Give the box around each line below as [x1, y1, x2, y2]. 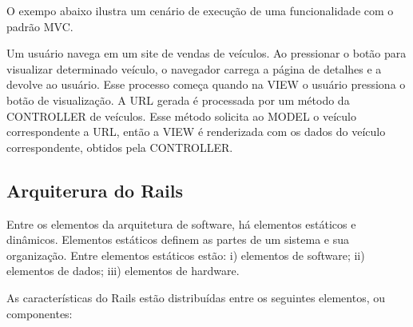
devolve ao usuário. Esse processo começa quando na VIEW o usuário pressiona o [6, 76, 406, 93]
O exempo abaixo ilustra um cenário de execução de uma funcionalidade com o [6, 2, 394, 18]
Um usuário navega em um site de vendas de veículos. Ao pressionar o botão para [6, 45, 407, 62]
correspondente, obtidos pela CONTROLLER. [6, 138, 233, 155]
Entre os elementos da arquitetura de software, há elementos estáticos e [6, 215, 356, 232]
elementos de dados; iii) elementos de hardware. [6, 262, 240, 279]
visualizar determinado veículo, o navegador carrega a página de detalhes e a [6, 60, 382, 77]
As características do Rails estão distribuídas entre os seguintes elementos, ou [6, 289, 386, 305]
